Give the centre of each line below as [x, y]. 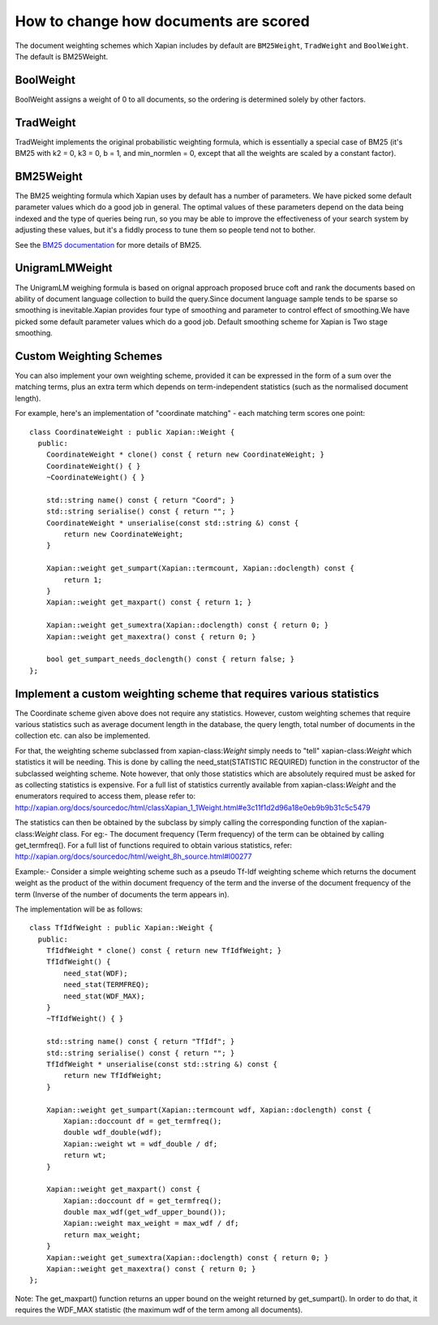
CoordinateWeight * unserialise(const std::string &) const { [172, 523]
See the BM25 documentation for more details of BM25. [108, 245]
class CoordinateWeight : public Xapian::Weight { [132, 432]
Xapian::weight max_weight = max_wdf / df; [151, 1223]
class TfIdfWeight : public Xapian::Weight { [122, 928]
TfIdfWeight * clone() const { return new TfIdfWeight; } [164, 951]
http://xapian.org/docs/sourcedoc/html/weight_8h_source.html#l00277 [133, 856]
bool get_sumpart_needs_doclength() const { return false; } [170, 659]
